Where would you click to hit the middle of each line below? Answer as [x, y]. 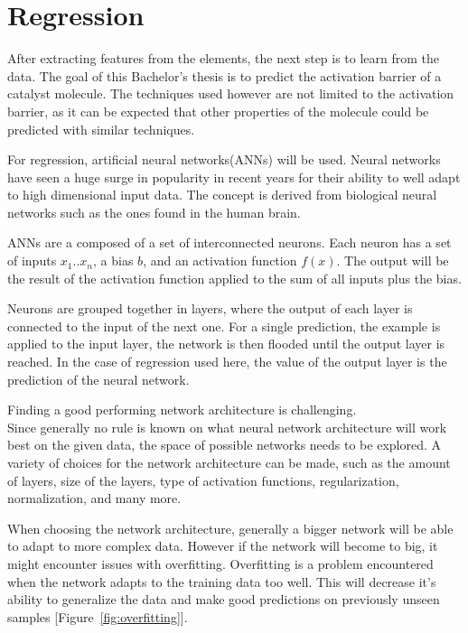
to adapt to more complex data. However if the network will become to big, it [223, 546]
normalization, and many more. [94, 498]
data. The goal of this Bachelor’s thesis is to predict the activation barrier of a [225, 75]
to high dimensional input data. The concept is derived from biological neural [222, 195]
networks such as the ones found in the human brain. [154, 212]
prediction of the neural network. [98, 379]
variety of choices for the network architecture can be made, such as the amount [229, 462]
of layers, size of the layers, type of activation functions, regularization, [203, 480]
